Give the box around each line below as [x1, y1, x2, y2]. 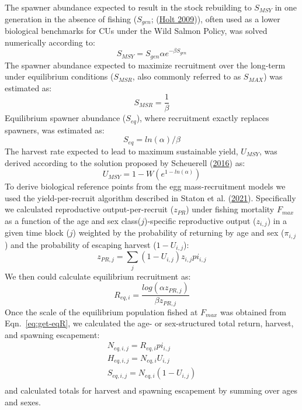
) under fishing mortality [186, 203, 275, 215]
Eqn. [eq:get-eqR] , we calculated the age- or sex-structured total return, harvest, [5, 317, 294, 329]
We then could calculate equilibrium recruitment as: [5, 270, 191, 282]
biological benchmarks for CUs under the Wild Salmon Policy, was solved [5, 25, 268, 37]
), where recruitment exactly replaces [136, 112, 269, 124]
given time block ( [5, 226, 70, 239]
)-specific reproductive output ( [144, 214, 256, 226]
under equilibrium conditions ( [5, 70, 114, 82]
